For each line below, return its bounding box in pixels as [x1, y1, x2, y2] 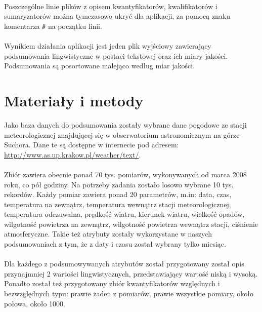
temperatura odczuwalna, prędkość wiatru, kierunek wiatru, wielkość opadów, [4, 209, 245, 219]
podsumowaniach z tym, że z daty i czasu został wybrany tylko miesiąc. [4, 239, 226, 249]
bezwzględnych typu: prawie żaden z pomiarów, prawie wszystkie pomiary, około [4, 288, 254, 299]
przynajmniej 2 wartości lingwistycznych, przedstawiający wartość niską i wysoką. [4, 268, 258, 279]
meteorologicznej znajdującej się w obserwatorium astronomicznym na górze [4, 129, 240, 140]
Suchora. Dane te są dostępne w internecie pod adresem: [4, 139, 179, 150]
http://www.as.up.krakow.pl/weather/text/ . [4, 149, 141, 160]
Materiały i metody [4, 90, 144, 110]
